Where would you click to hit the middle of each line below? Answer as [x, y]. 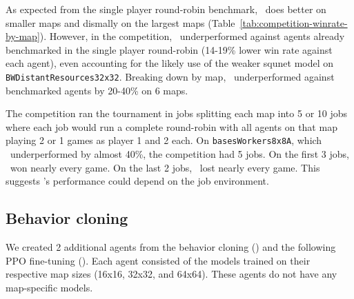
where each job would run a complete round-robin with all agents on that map [171, 126]
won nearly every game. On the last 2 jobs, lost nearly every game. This [165, 167]
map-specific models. [49, 287]
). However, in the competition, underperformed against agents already [192, 36]
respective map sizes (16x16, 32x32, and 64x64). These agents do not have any [171, 274]
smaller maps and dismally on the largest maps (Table [120, 22]
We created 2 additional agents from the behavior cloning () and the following [171, 247]
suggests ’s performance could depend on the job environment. [137, 181]
